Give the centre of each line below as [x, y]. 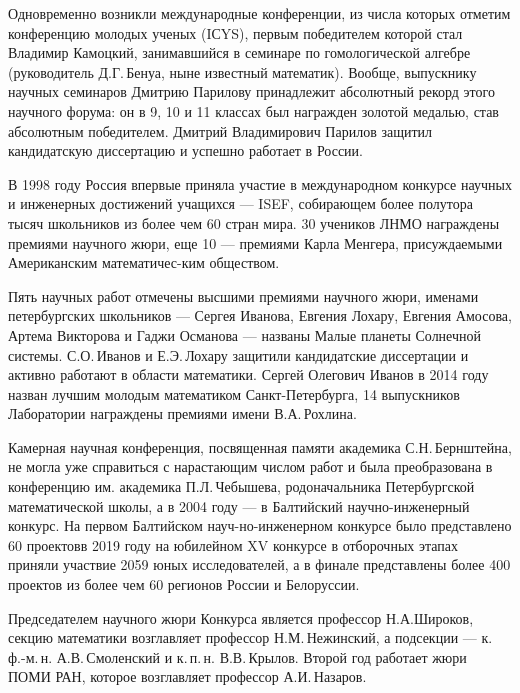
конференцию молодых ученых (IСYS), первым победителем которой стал [235, 32]
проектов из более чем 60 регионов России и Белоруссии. [184, 584]
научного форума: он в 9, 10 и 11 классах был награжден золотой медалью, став [253, 110]
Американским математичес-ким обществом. [144, 262]
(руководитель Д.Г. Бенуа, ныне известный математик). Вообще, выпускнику [242, 71]
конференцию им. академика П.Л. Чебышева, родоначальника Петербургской [241, 486]
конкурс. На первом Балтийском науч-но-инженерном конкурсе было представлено [260, 525]
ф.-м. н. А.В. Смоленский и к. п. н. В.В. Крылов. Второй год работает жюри [237, 656]
